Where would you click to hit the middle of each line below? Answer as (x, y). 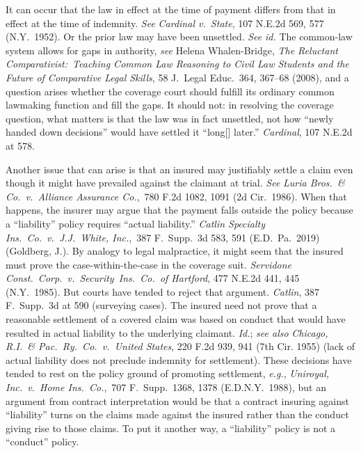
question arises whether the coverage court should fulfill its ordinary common (170, 91)
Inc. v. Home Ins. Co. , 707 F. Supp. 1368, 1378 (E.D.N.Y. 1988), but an (166, 387)
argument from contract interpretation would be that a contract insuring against (177, 400)
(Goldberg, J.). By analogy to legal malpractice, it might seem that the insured (175, 251)
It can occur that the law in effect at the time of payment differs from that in (171, 9)
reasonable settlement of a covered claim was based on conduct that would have (176, 319)
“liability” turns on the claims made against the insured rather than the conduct (177, 414)
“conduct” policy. (42, 442)
